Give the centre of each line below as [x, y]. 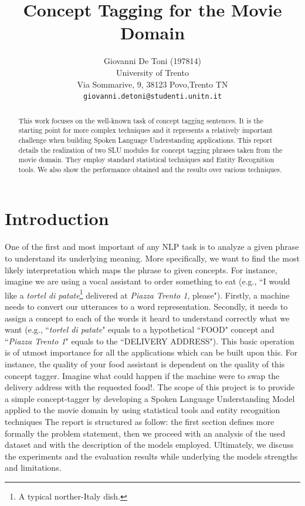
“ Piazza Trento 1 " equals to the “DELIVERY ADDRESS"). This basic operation [150, 341]
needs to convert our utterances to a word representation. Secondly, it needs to [146, 306]
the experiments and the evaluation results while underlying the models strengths [151, 456]
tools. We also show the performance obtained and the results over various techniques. [150, 169]
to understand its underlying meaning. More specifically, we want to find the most [152, 258]
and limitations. [33, 468]
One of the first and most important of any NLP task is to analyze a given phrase [152, 247]
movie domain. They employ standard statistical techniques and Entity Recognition [146, 160]
